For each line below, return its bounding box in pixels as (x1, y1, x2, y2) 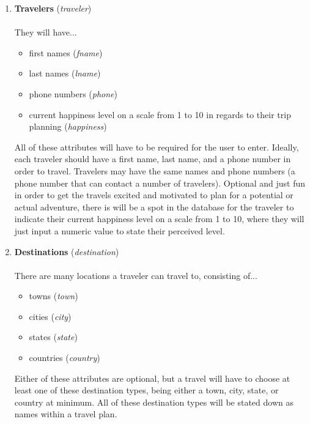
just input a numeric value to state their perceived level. (14, 224, 225, 237)
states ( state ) (29, 330, 78, 343)
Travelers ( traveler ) (14, 2, 92, 14)
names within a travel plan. (14, 407, 117, 420)
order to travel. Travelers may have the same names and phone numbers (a (14, 164, 295, 177)
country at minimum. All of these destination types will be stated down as (14, 395, 293, 408)
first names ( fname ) (29, 46, 103, 59)
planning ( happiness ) (29, 120, 107, 133)
